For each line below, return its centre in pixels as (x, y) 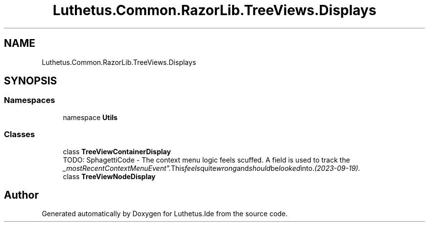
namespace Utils (90, 117)
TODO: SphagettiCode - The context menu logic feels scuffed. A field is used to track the (206, 160)
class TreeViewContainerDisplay (117, 151)
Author (21, 195)
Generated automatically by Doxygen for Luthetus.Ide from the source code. (165, 214)
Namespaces (30, 100)
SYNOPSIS (31, 81)
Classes (20, 134)
